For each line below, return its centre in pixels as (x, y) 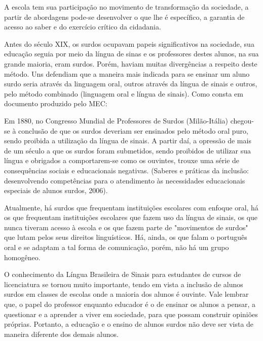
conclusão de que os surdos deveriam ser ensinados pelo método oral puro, (133, 130)
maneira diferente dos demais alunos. (61, 334)
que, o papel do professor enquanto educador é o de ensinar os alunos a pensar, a (130, 304)
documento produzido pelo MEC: (56, 103)
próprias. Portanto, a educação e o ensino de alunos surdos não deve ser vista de (129, 324)
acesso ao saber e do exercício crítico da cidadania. (83, 27)
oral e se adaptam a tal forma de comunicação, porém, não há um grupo (117, 247)
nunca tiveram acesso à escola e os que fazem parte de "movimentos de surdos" (126, 227)
